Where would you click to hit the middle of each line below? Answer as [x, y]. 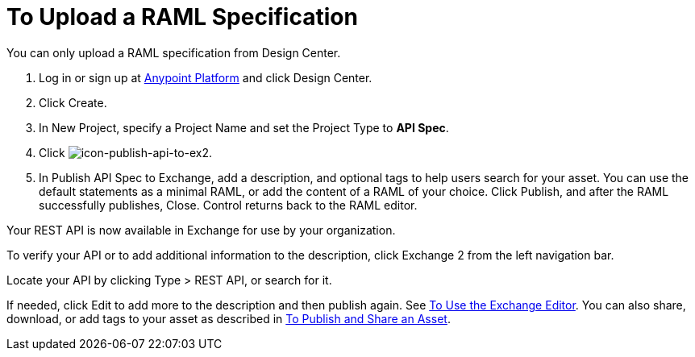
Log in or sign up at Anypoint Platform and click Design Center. [206, 77]
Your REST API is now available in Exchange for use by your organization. [201, 230]
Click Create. [73, 102]
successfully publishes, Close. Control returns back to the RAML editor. [228, 205]
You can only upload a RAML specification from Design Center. [174, 52]
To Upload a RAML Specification [182, 17]
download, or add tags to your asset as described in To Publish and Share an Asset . [229, 318]
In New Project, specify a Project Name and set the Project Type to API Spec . [244, 127]
